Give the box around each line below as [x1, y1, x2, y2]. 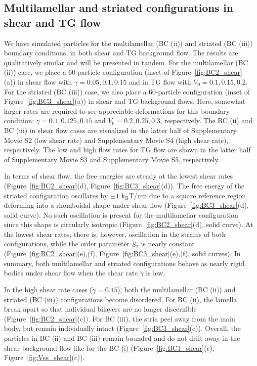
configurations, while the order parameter [4, 238, 129, 249]
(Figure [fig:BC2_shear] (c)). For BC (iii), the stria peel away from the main [4, 313, 235, 323]
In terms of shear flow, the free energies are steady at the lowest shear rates [4, 171, 233, 181]
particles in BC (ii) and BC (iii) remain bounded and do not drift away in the [4, 333, 240, 343]
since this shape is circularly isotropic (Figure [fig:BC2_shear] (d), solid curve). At [4, 219, 254, 229]
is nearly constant [141, 238, 195, 249]
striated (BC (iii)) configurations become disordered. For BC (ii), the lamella [4, 294, 237, 304]
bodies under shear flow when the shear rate [4, 268, 138, 278]
